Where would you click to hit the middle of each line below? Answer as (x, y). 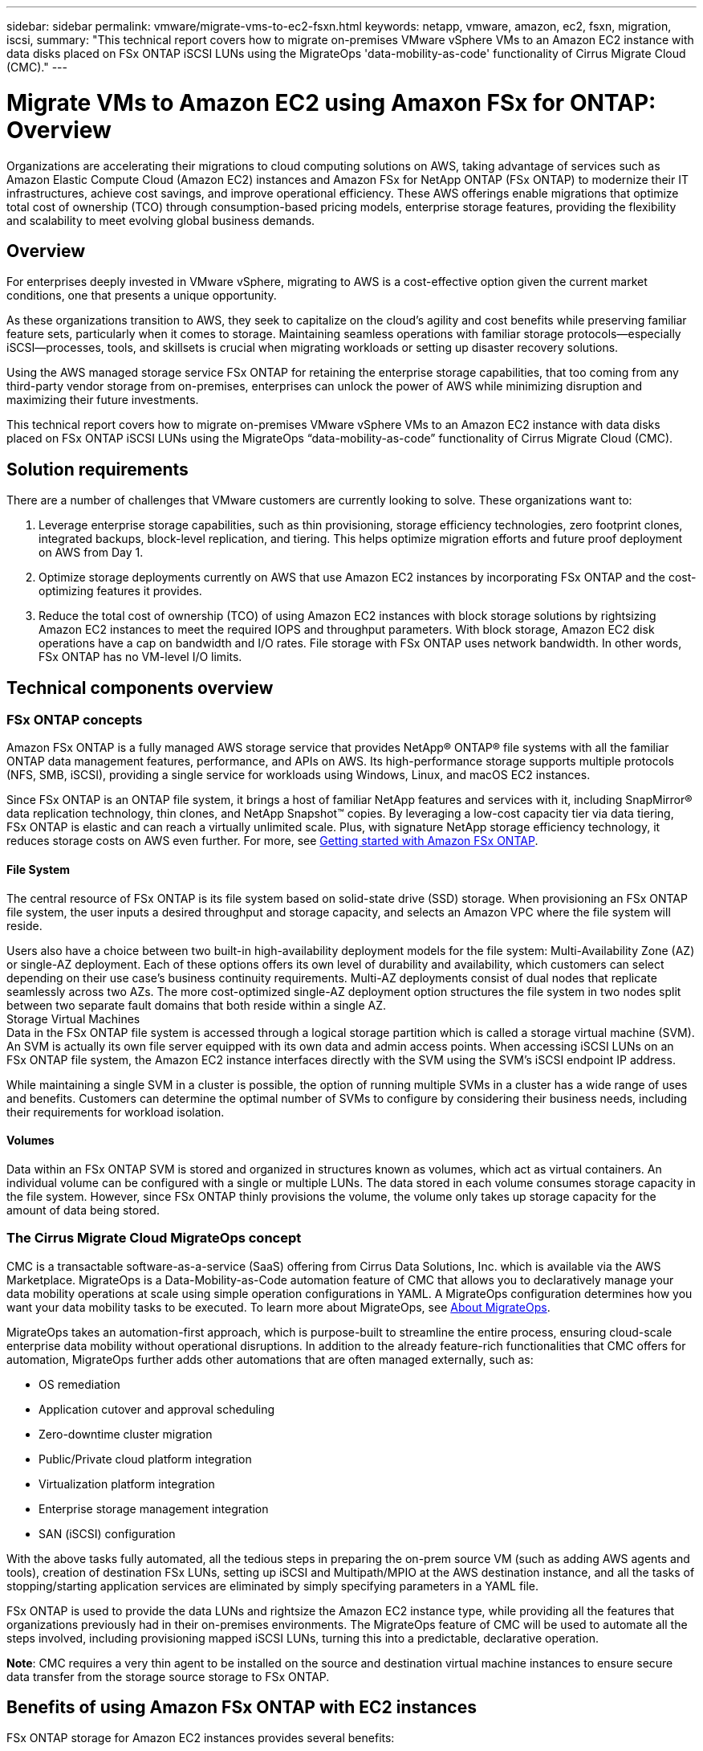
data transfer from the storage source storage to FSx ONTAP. (168, 1676)
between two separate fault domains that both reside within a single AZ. (197, 1005)
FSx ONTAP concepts (75, 720)
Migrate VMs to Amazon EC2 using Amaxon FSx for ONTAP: (331, 102)
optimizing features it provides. (120, 591)
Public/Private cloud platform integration (145, 1459)
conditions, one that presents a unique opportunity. (142, 296)
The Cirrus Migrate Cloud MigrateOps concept (154, 1238)
